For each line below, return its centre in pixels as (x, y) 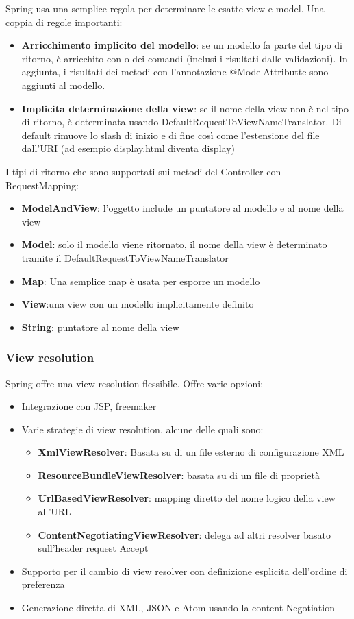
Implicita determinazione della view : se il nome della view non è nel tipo (185, 108)
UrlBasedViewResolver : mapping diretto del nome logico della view (187, 498)
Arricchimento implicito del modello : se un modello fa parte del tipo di (182, 45)
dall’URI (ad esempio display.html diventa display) (128, 148)
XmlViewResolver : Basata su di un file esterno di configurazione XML (191, 452)
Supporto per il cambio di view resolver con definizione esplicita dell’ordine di (185, 571)
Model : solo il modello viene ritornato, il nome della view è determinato (174, 244)
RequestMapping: (42, 185)
